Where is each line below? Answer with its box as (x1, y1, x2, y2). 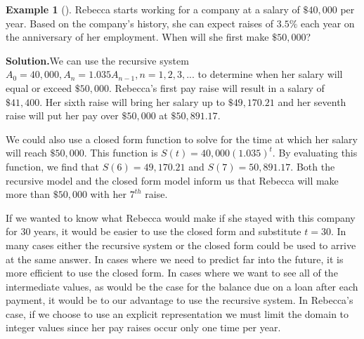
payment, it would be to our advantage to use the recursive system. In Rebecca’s (6, 293, 353, 307)
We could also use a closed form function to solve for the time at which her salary (6, 131, 358, 146)
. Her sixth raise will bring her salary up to (39, 94, 225, 109)
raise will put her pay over (6, 108, 119, 123)
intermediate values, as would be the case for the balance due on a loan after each (6, 279, 358, 293)
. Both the (290, 159, 335, 173)
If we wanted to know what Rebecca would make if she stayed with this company (6, 210, 356, 225)
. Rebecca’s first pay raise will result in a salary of (109, 80, 325, 95)
